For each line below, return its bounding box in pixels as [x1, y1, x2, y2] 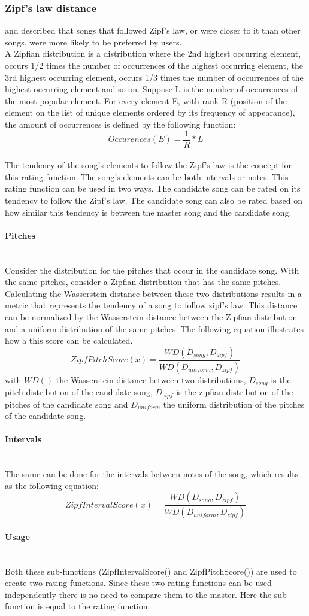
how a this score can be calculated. [5, 334, 133, 347]
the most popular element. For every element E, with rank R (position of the [5, 94, 287, 107]
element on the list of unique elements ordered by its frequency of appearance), [5, 106, 295, 119]
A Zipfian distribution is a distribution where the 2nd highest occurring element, [5, 47, 301, 60]
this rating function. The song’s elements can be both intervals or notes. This [5, 170, 289, 183]
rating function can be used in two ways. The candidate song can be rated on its [5, 182, 301, 195]
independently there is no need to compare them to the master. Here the [5, 588, 272, 600]
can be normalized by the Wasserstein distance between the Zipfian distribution [5, 310, 298, 323]
